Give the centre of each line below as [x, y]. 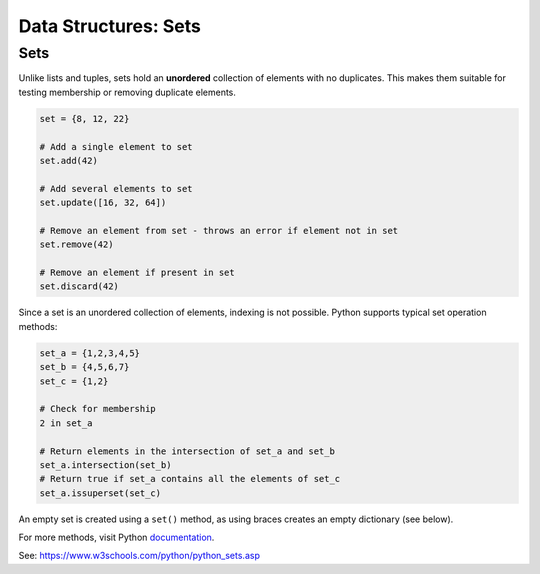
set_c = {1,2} [74, 381]
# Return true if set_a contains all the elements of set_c [190, 479]
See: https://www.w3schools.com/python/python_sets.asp [139, 556]
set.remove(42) [76, 244]
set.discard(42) [79, 286]
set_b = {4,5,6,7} [84, 367]
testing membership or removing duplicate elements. [127, 92]
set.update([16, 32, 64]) [103, 203]
